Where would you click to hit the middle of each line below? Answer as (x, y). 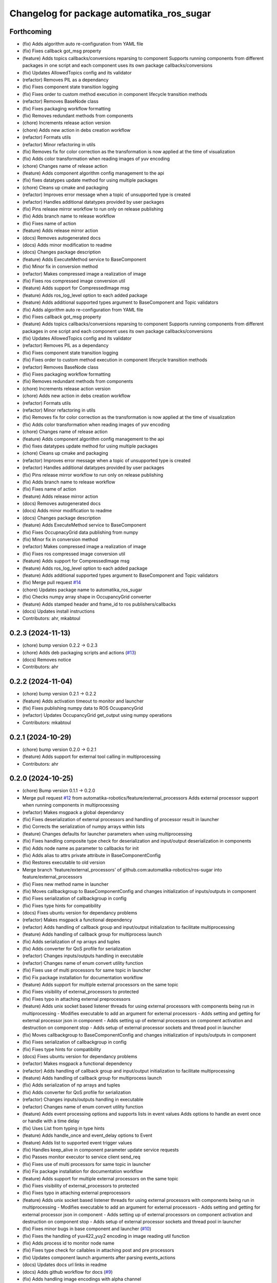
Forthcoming (31, 32)
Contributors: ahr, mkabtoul (51, 618)
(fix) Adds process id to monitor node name (68, 1243)
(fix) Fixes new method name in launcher (65, 884)
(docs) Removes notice (47, 660)
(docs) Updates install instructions (58, 611)
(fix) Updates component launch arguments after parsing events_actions (99, 1257)
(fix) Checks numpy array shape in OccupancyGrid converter (87, 597)
